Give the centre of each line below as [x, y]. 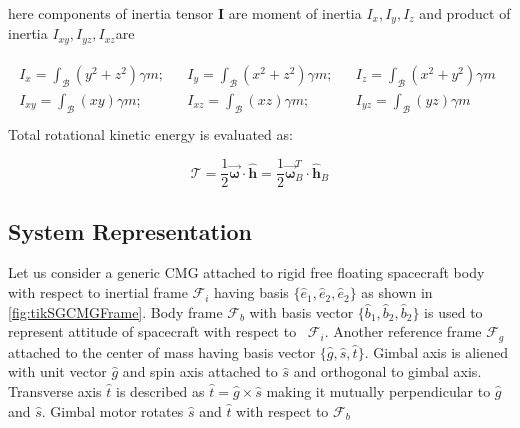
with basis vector [301, 311]
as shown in [397, 292]
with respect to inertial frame [98, 292]
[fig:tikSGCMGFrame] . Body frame [115, 311]
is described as [160, 390]
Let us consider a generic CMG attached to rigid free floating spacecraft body [246, 272]
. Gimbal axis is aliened [436, 351]
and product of [465, 13]
